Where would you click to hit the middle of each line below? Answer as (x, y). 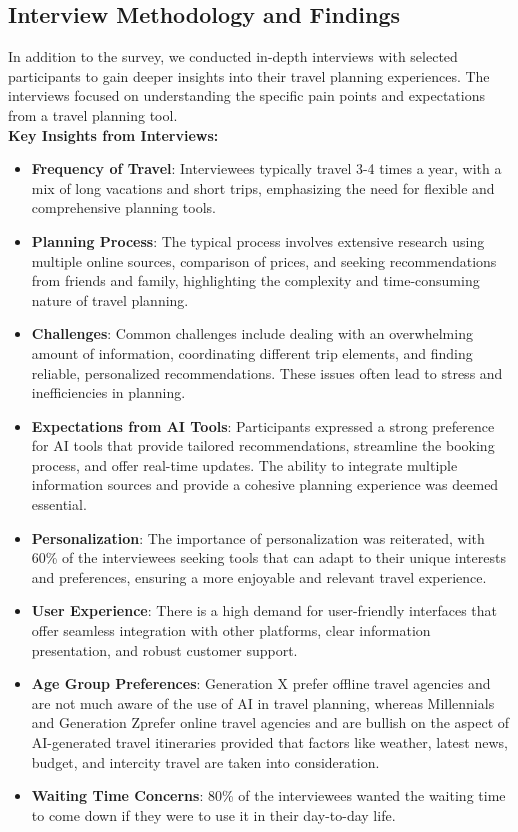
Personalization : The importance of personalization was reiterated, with (258, 537)
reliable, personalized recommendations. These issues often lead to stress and (267, 372)
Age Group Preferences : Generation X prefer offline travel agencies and (261, 683)
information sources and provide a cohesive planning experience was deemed (265, 484)
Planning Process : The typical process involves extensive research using (258, 240)
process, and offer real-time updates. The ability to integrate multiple (244, 464)
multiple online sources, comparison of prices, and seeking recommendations (264, 260)
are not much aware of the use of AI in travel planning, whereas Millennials (263, 702)
